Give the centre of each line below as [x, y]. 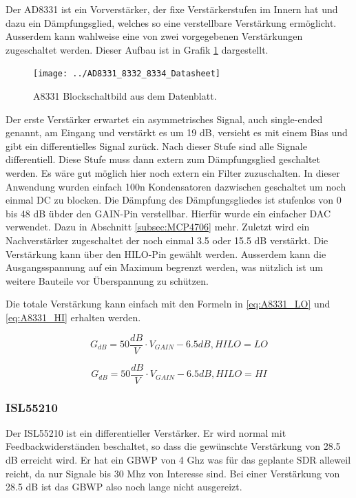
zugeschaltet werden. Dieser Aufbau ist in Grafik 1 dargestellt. [137, 49]
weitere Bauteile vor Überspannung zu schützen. [107, 280]
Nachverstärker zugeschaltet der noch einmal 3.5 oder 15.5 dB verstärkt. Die [167, 240]
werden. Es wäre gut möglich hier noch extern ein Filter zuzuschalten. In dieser [173, 173]
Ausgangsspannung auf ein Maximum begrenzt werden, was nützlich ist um [164, 267]
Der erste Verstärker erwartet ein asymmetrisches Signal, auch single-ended [164, 119]
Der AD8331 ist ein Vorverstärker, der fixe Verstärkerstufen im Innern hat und [172, 9]
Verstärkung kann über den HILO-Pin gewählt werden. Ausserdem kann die [166, 253]
